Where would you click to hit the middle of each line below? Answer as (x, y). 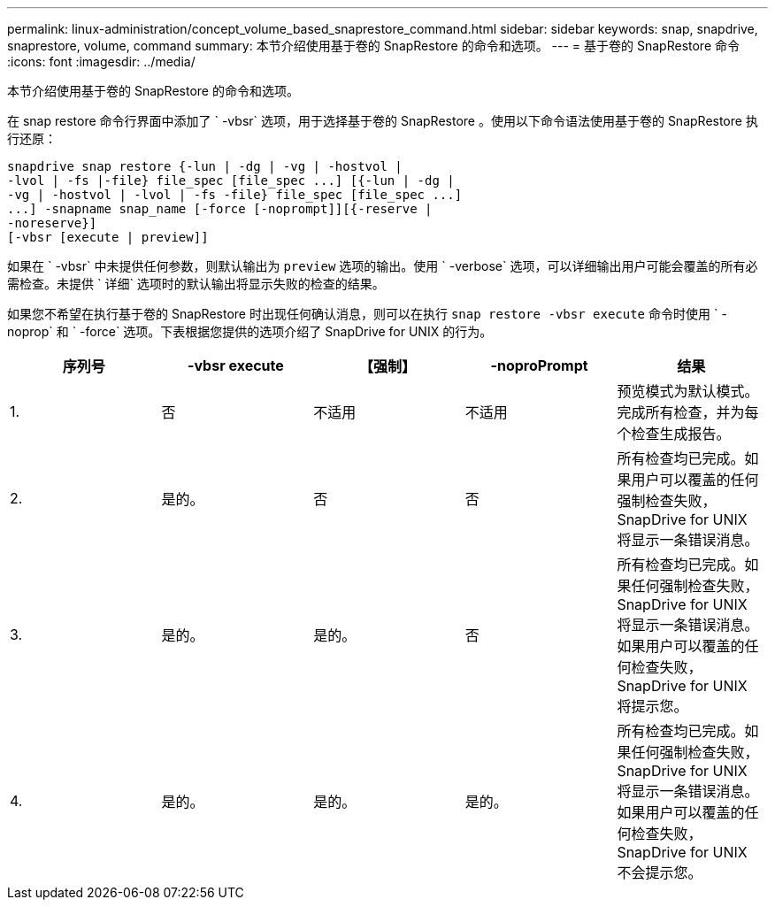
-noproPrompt (539, 365)
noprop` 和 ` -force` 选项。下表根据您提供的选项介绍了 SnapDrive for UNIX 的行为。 (250, 331)
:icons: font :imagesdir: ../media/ (101, 61)
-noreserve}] (52, 223)
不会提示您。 (660, 872)
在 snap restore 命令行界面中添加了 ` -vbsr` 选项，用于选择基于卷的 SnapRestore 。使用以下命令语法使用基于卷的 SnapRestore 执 (383, 121)
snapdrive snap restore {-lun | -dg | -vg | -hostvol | (205, 166)
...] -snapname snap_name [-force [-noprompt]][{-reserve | (220, 209)
